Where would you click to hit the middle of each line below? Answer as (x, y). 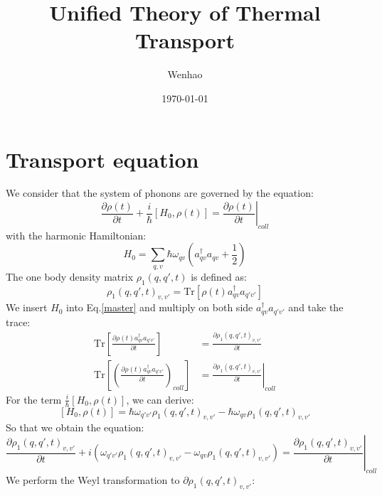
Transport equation (102, 159)
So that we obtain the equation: (75, 427)
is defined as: (219, 276)
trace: (18, 322)
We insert (27, 307)
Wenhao (185, 74)
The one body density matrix (70, 276)
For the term (34, 399)
